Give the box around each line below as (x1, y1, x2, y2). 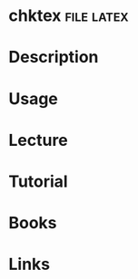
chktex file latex (8, 5, 129, 26)
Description (8, 47, 99, 68)
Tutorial (8, 171, 69, 191)
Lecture (8, 130, 69, 150)
